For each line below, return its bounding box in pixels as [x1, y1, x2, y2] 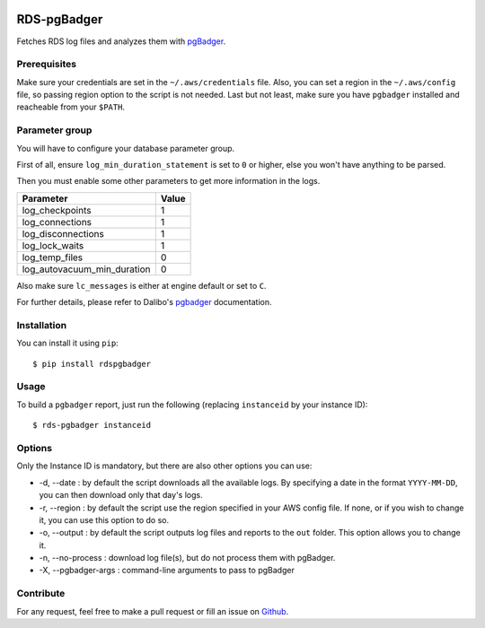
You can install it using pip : [16, 337, 119, 349]
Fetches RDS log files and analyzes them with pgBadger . [16, 36, 226, 47]
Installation [16, 318, 67, 331]
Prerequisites [16, 58, 76, 71]
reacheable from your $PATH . [16, 101, 126, 112]
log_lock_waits [22, 239, 84, 251]
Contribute [16, 588, 66, 600]
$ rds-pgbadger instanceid [32, 420, 152, 431]
